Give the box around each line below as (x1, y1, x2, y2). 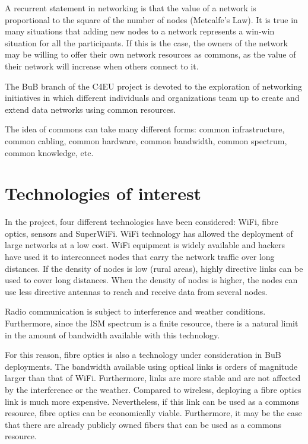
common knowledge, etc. (5, 146, 94, 158)
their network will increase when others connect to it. (5, 59, 199, 72)
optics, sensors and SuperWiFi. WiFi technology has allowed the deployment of (5, 227, 293, 239)
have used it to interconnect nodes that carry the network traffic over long (5, 250, 275, 263)
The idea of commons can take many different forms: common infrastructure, (5, 123, 285, 135)
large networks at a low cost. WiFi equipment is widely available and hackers (5, 239, 285, 251)
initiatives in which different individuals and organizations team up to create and (5, 91, 300, 104)
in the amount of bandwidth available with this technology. (5, 328, 220, 341)
